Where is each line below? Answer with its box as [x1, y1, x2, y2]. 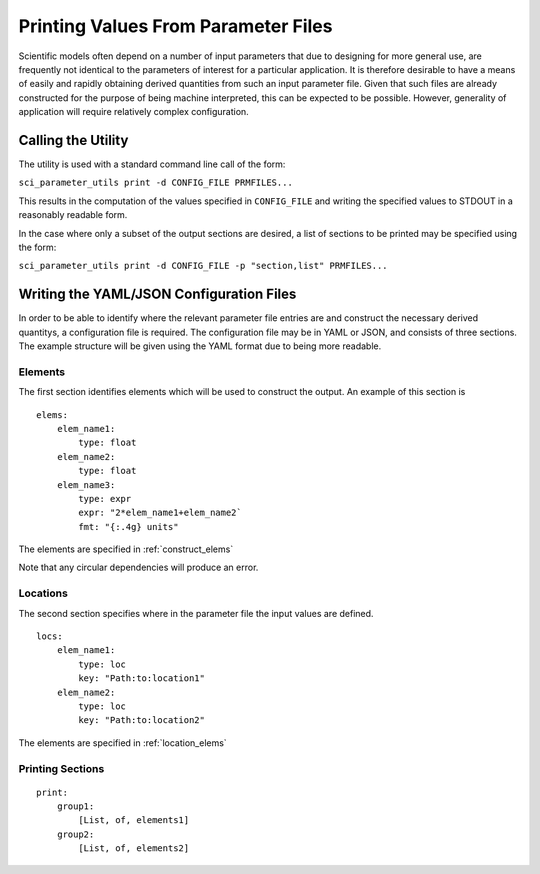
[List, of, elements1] [78, 815, 190, 826]
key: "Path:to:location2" [78, 715, 205, 726]
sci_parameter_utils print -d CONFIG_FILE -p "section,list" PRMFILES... [18, 260, 389, 272]
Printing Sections [18, 761, 105, 775]
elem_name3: [56, 479, 116, 490]
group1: [56, 801, 95, 812]
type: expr [78, 493, 132, 504]
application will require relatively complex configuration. [18, 106, 249, 118]
